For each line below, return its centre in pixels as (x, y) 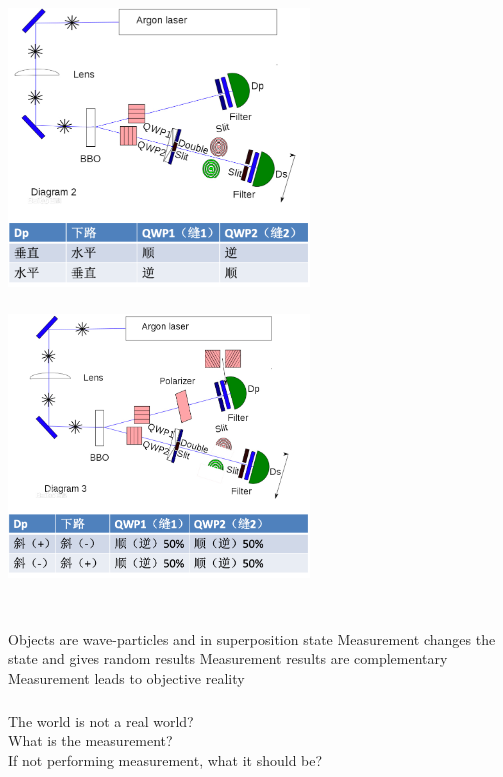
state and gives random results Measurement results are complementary (228, 658)
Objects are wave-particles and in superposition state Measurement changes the (252, 638)
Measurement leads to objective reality (126, 678)
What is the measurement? (90, 740)
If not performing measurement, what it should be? (165, 759)
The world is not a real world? (101, 720)
